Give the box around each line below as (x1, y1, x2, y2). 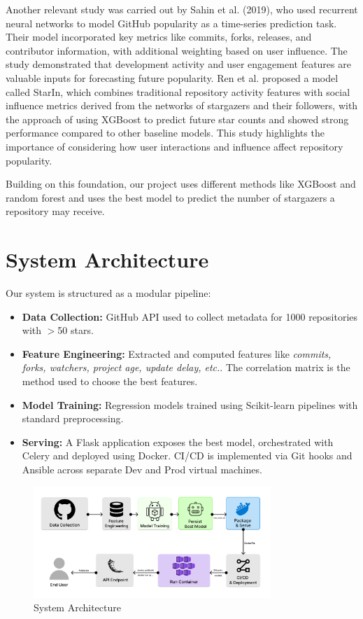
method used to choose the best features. (22, 374, 198, 388)
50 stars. (57, 323, 94, 338)
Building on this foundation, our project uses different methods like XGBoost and (6, 176, 356, 191)
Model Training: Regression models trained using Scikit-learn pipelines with (22, 397, 358, 412)
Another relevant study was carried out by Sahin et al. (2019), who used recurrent (6, 2, 358, 16)
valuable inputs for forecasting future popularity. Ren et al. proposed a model (6, 70, 339, 85)
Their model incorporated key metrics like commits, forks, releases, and (6, 29, 312, 44)
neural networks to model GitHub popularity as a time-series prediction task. (6, 15, 337, 30)
